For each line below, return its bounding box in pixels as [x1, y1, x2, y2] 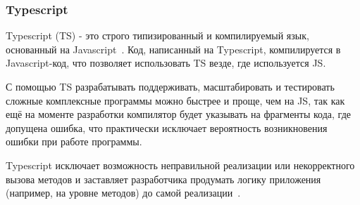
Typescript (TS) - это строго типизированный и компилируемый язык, [6, 28, 309, 43]
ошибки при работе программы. [6, 134, 142, 149]
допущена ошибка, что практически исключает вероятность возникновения [6, 120, 328, 135]
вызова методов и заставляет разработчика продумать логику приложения [6, 171, 321, 186]
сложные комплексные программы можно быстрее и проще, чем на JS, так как [6, 93, 345, 107]
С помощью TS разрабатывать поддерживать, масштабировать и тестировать [6, 79, 335, 93]
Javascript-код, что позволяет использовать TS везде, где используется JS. [6, 55, 326, 70]
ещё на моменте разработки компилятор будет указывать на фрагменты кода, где [6, 107, 351, 121]
